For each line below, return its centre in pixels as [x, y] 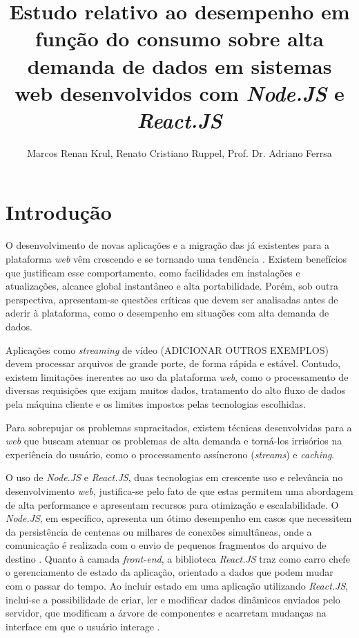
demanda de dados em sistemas [179, 65]
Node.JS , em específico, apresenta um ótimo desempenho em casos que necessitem [179, 518]
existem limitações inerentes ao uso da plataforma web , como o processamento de [177, 376]
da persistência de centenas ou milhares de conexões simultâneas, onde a [159, 531]
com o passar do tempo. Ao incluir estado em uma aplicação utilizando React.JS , [177, 586]
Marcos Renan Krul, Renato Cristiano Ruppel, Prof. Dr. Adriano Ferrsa [179, 152]
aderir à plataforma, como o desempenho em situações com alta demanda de [167, 313]
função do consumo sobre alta [179, 38]
